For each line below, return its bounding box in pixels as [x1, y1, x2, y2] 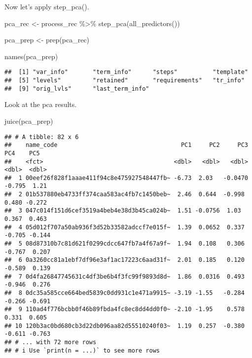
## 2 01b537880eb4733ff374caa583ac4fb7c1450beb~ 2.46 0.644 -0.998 [4, 191, 245, 198]
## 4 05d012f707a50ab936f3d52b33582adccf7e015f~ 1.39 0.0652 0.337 [4, 223, 245, 231]
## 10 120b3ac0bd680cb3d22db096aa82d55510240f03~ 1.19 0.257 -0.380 [4, 322, 245, 329]
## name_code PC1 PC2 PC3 [4, 142, 248, 149]
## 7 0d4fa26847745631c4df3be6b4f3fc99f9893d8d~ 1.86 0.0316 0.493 [4, 273, 245, 280]
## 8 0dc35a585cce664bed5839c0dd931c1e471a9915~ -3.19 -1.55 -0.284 [4, 289, 245, 296]
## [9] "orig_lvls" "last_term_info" [4, 85, 149, 92]
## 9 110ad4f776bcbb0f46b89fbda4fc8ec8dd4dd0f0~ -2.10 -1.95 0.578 [4, 306, 245, 313]
